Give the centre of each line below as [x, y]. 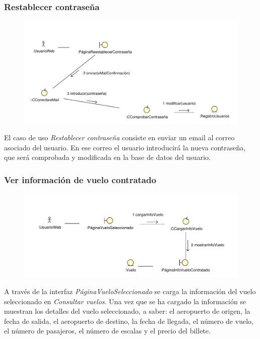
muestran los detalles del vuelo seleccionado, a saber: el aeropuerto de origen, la [127, 311]
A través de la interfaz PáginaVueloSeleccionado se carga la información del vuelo [130, 291]
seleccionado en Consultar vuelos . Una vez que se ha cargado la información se [125, 301]
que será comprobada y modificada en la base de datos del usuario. [107, 157]
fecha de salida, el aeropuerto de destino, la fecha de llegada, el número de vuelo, [129, 321]
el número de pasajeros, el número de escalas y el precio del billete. [107, 331]
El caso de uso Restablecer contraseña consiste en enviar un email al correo [119, 137]
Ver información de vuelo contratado [80, 179]
